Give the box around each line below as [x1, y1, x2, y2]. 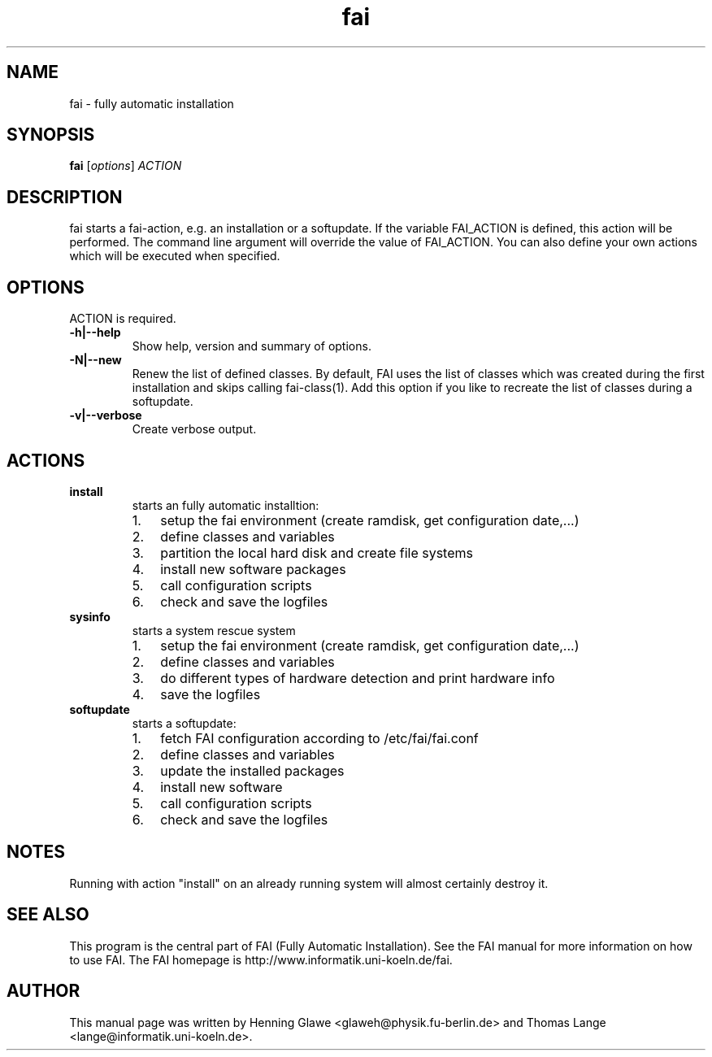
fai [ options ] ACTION [69, 159, 182, 173]
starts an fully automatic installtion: [132, 498, 319, 512]
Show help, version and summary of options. [132, 339, 371, 354]
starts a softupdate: [132, 716, 237, 730]
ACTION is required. [69, 311, 176, 326]
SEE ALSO [7, 904, 89, 925]
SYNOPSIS [7, 124, 95, 146]
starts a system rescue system [132, 623, 296, 637]
